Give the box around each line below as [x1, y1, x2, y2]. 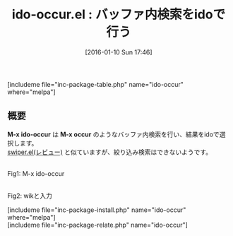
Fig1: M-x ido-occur [7, 169, 65, 177]
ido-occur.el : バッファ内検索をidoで [11, 6, 226, 23]
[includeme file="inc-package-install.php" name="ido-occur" [7, 206, 186, 214]
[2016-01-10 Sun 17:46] [84, 47, 153, 57]
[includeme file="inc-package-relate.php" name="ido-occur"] [7, 220, 189, 229]
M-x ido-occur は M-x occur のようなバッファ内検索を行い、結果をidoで [7, 130, 220, 138]
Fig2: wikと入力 [7, 191, 53, 200]
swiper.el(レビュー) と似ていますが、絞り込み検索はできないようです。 [7, 148, 213, 156]
